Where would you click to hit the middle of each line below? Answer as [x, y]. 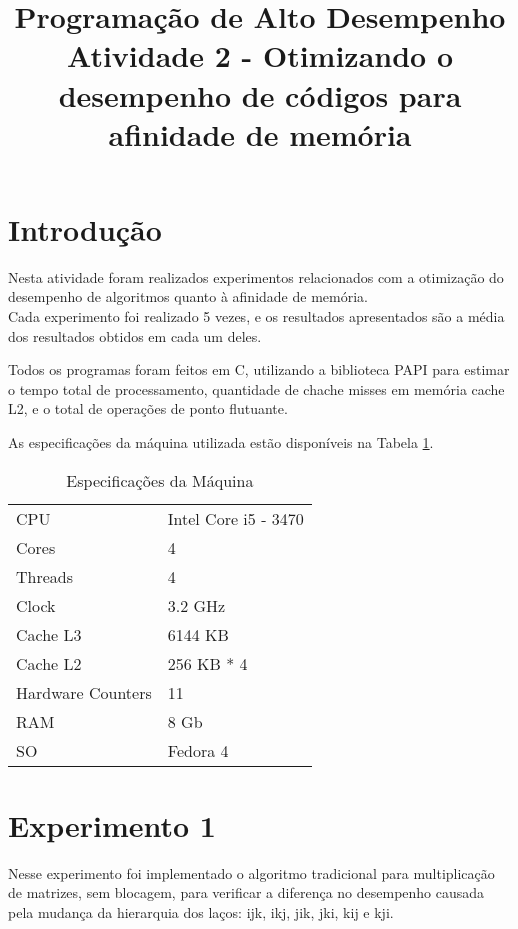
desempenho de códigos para [260, 94]
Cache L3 [49, 634]
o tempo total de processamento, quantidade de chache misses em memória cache [256, 388]
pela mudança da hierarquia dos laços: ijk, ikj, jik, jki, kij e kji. [201, 911]
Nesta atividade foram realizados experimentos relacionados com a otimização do [256, 276]
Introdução [85, 228]
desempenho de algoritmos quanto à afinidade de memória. [188, 296]
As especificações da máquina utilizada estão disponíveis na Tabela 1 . [221, 442]
